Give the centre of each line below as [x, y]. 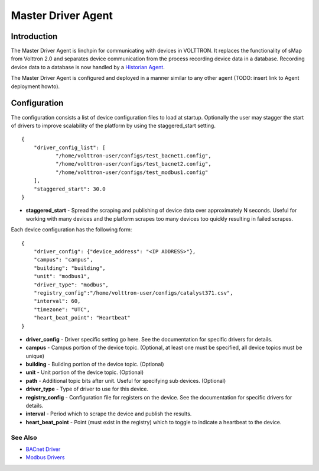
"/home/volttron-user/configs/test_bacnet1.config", [134, 156]
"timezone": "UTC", [62, 309]
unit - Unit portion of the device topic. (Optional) [85, 372]
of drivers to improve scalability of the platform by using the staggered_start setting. [113, 125]
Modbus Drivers [45, 457]
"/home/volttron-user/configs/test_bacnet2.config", [134, 164]
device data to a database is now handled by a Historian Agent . [88, 67]
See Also [24, 437]
